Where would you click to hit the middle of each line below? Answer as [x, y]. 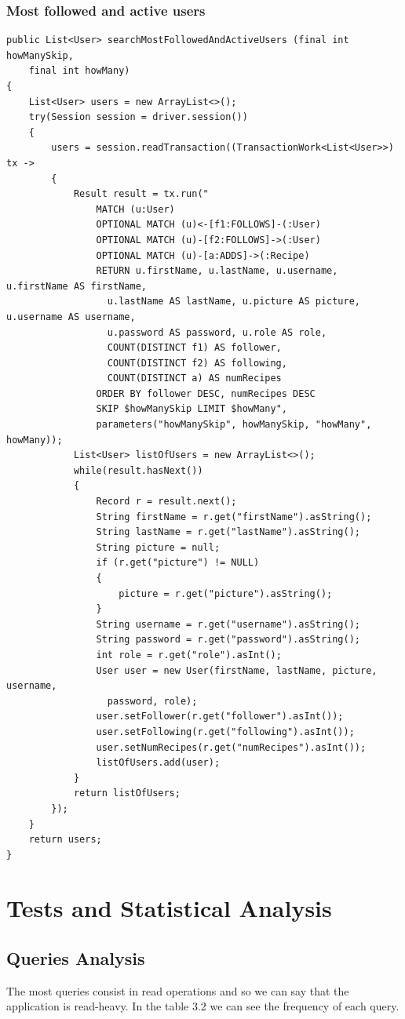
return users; [65, 840]
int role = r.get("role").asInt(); [189, 655]
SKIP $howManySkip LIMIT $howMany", [192, 409]
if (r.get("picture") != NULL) [178, 563]
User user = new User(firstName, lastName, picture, [237, 670]
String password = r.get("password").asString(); [228, 640]
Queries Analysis [76, 958]
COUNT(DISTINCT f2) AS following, [197, 363]
